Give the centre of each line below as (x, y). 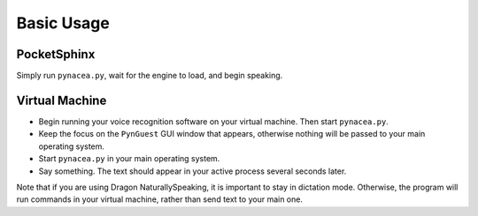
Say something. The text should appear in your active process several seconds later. (193, 171)
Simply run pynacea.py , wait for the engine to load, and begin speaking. (150, 76)
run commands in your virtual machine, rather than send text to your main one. (159, 199)
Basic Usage (63, 23)
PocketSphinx (56, 54)
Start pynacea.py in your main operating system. (129, 159)
